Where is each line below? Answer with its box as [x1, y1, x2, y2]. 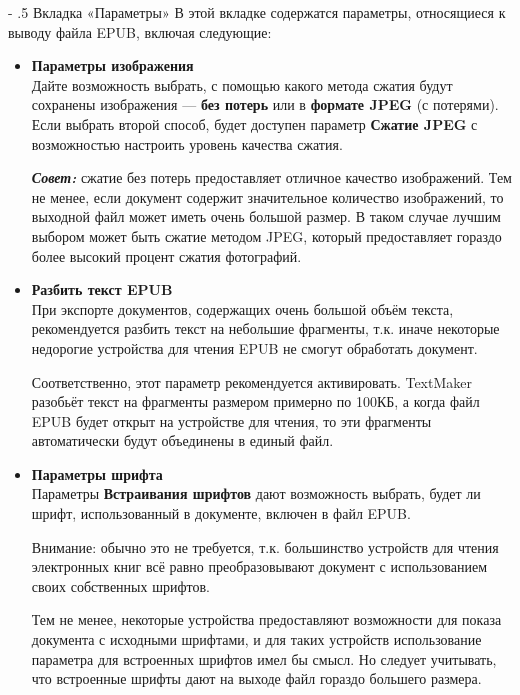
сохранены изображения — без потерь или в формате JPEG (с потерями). [31, 94, 499, 115]
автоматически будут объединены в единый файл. [31, 430, 334, 451]
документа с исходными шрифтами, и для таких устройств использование [31, 629, 482, 650]
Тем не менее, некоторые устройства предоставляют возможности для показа [31, 609, 502, 630]
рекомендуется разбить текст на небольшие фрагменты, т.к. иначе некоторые [31, 318, 500, 339]
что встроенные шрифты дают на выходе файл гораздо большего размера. [31, 668, 482, 689]
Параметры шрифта [31, 463, 163, 484]
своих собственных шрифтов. [31, 575, 210, 596]
